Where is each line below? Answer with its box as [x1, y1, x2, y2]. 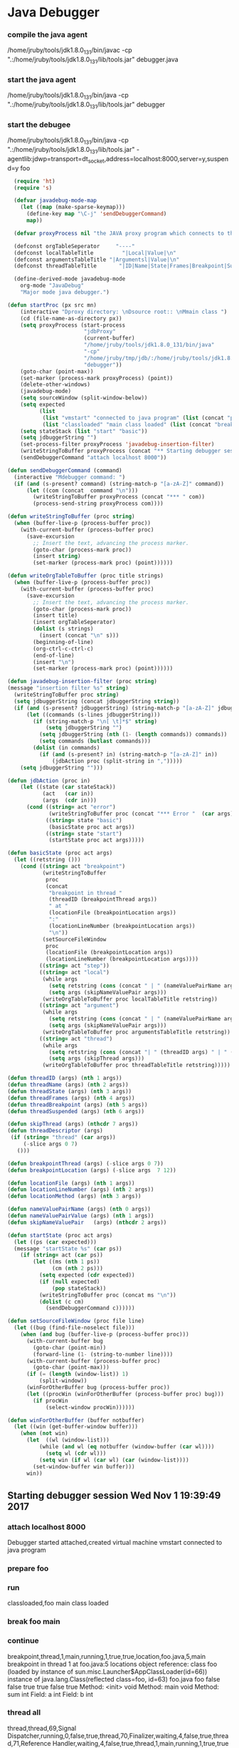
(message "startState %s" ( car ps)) [14, 1245, 122, 1252]
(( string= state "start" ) [45, 830, 122, 837]
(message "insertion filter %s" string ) [7, 685, 129, 692]
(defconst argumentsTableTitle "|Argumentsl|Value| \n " [14, 256, 180, 263]
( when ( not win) [20, 1430, 69, 1437]
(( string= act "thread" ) [38, 1035, 113, 1042]
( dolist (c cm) [38, 1298, 84, 1305]
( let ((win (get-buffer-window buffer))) [14, 1424, 139, 1431]
